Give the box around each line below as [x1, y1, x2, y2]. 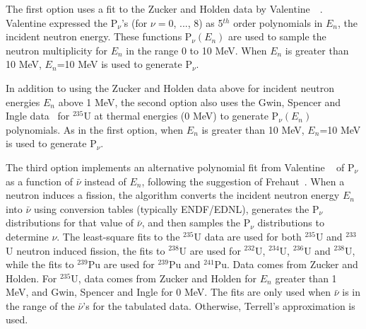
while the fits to [6, 257, 74, 272]
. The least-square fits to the [57, 229, 180, 243]
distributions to [257, 215, 324, 230]
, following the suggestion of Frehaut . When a [141, 173, 345, 188]
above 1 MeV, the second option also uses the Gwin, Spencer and [58, 94, 341, 109]
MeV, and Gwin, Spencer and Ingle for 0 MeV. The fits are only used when [6, 284, 331, 299]
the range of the [6, 298, 75, 313]
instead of [84, 173, 126, 188]
